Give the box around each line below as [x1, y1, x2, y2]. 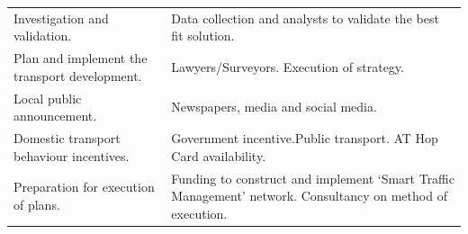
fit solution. [171, 26, 235, 45]
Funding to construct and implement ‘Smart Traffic [171, 168, 454, 187]
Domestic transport [13, 129, 121, 148]
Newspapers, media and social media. [171, 97, 377, 116]
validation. [13, 26, 72, 45]
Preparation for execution [13, 177, 155, 196]
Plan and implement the [13, 49, 148, 67]
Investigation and [13, 8, 109, 27]
